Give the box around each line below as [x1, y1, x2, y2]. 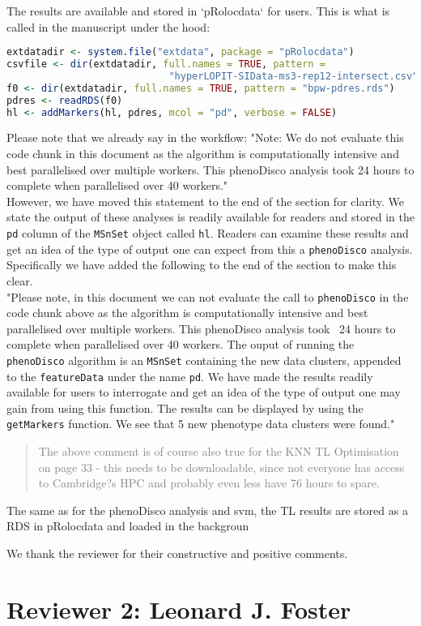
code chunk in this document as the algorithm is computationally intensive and [6, 145, 399, 162]
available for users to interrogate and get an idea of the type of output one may [6, 384, 401, 401]
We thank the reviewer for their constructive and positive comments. [6, 545, 348, 562]
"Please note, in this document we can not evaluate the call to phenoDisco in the [6, 288, 409, 305]
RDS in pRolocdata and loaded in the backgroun [6, 517, 249, 534]
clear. [6, 272, 33, 289]
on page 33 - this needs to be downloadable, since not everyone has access [38, 458, 405, 475]
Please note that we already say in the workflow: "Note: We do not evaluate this [6, 129, 404, 146]
